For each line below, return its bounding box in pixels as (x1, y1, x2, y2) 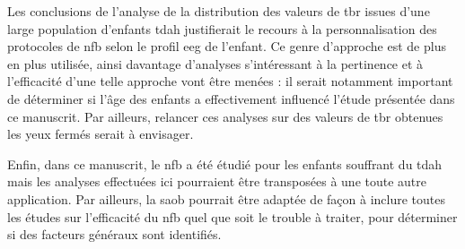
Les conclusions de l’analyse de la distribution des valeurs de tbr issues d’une (7, 2, 430, 20)
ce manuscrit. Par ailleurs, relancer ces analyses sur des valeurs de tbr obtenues (7, 107, 443, 125)
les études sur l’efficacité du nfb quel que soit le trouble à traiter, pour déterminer (7, 207, 458, 226)
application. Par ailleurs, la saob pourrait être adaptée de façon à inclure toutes (7, 189, 445, 208)
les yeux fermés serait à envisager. (7, 124, 194, 143)
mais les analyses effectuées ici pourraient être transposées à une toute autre (7, 172, 427, 191)
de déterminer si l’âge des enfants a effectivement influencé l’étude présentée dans (7, 89, 455, 107)
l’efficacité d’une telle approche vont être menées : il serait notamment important (7, 72, 453, 90)
